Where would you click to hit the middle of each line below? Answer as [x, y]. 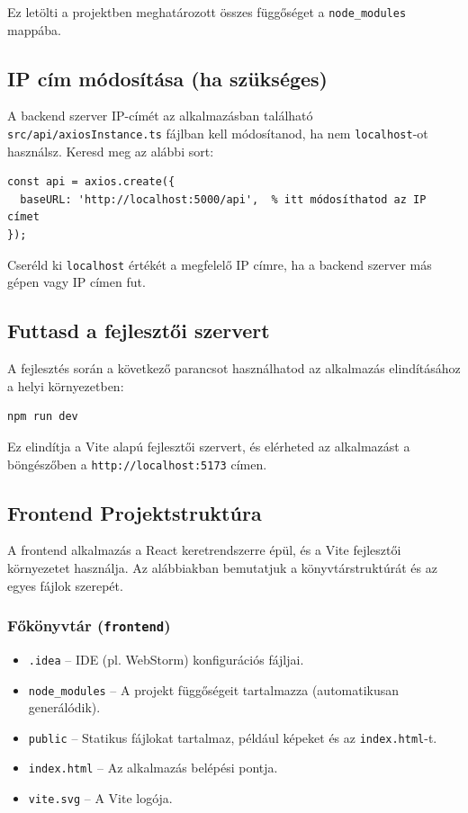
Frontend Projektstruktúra [135, 512]
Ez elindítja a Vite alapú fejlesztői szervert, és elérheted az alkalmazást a [209, 446]
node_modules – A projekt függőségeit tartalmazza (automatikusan [214, 689]
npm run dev [43, 417]
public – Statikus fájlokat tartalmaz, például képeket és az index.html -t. [233, 737]
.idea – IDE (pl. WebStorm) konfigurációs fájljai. [166, 659]
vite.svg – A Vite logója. [100, 798]
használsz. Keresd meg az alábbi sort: [111, 151]
